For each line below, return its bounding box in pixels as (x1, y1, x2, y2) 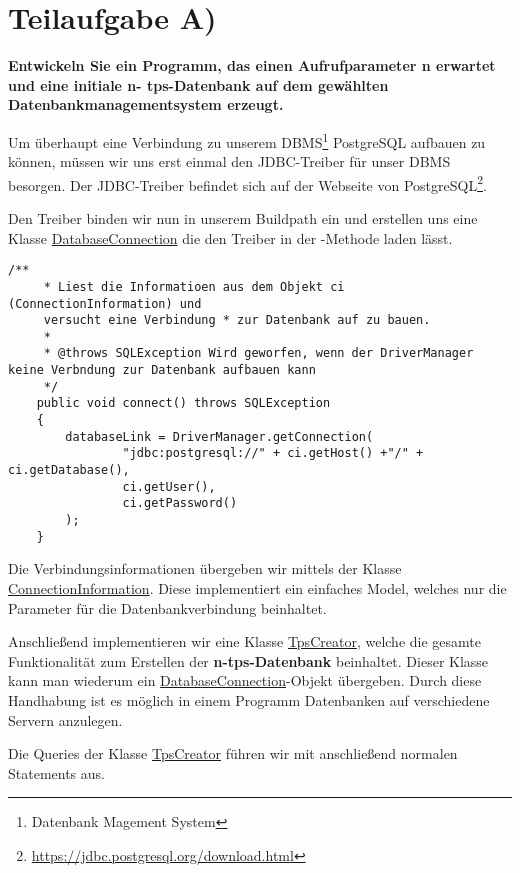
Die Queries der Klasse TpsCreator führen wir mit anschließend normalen (8, 743, 458, 764)
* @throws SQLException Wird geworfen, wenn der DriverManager (43, 346, 474, 361)
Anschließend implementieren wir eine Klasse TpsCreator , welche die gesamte (8, 631, 481, 652)
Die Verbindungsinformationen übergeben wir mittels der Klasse (8, 558, 402, 579)
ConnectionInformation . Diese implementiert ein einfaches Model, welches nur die (8, 577, 507, 598)
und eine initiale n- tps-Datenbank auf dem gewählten (8, 74, 389, 95)
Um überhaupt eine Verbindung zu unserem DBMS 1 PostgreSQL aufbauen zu (8, 128, 486, 152)
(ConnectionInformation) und (8, 296, 202, 311)
